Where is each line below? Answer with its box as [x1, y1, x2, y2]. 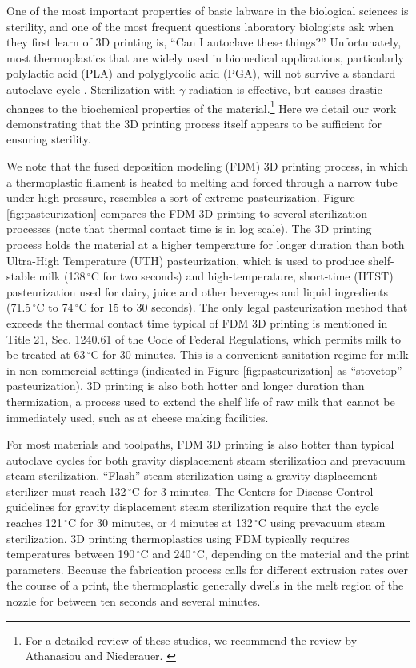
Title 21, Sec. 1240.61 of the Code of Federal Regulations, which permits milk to [6, 330, 401, 347]
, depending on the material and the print [204, 545, 410, 562]
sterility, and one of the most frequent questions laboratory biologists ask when [6, 18, 394, 34]
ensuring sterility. [6, 131, 91, 147]
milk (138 [38, 268, 86, 284]
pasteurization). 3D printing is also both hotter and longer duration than [6, 377, 365, 394]
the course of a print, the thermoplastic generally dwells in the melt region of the [6, 577, 404, 594]
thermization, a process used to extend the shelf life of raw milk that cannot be [6, 392, 395, 409]
